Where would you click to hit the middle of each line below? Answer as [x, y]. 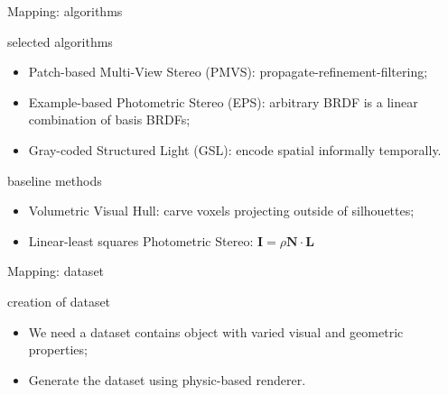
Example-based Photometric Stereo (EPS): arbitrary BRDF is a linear [223, 101]
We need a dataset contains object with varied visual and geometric [216, 331]
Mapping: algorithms [65, 11]
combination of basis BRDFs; [109, 119]
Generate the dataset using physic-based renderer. [167, 379]
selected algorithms [60, 41]
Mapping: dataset [56, 271]
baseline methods [55, 180]
